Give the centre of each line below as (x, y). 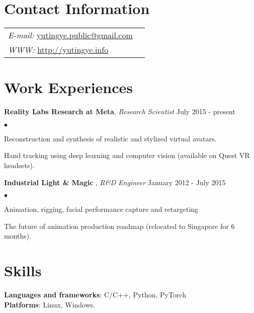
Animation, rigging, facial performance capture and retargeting (101, 209)
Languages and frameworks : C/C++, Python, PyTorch (95, 295)
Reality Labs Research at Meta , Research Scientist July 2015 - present (120, 111)
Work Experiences (69, 87)
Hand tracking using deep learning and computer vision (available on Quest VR (127, 155)
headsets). (19, 165)
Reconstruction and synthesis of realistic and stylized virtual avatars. (110, 138)
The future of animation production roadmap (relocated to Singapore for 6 (119, 226)
